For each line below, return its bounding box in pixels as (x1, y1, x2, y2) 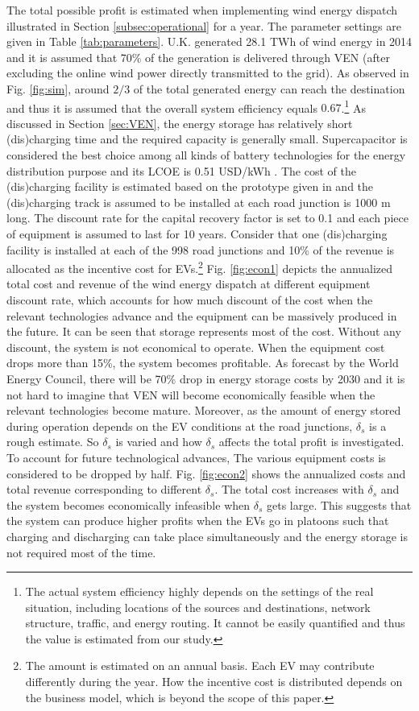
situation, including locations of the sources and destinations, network (25, 598, 371, 615)
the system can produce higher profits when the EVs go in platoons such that (6, 512, 389, 529)
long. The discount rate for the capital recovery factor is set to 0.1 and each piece (6, 209, 409, 226)
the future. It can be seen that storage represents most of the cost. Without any (6, 323, 401, 340)
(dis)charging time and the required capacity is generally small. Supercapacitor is (6, 130, 408, 147)
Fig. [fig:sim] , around (6, 80, 110, 97)
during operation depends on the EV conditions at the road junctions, (6, 417, 353, 434)
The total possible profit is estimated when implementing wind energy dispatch (6, 2, 398, 18)
